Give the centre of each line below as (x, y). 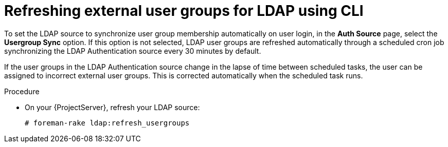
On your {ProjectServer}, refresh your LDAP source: (112, 107)
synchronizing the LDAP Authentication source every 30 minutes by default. (133, 51)
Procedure (22, 91)
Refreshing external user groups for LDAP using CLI (184, 11)
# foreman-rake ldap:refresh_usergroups (107, 123)
